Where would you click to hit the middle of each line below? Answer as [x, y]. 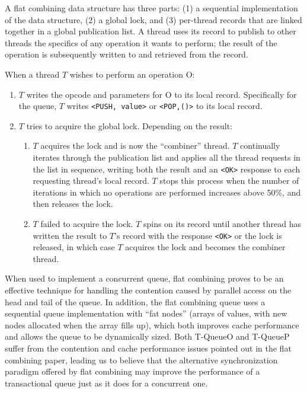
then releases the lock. [73, 204]
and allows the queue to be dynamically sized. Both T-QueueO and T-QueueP [147, 336]
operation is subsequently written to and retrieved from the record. [127, 54]
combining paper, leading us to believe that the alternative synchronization [141, 360]
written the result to [70, 235]
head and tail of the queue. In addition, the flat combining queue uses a [135, 301]
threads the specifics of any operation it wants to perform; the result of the [141, 42]
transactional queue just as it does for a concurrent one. [106, 383]
